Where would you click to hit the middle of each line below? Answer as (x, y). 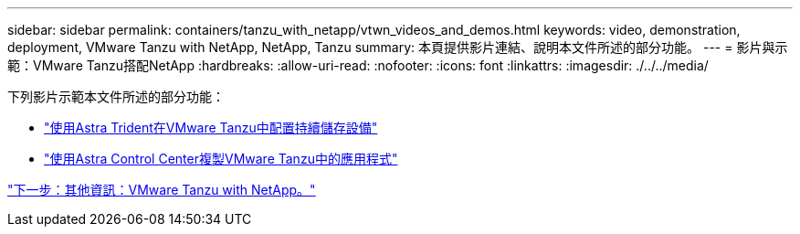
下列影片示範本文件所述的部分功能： (116, 96)
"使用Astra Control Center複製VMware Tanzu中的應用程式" (221, 159)
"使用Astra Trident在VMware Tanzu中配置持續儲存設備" (211, 128)
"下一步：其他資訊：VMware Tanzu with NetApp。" (162, 190)
